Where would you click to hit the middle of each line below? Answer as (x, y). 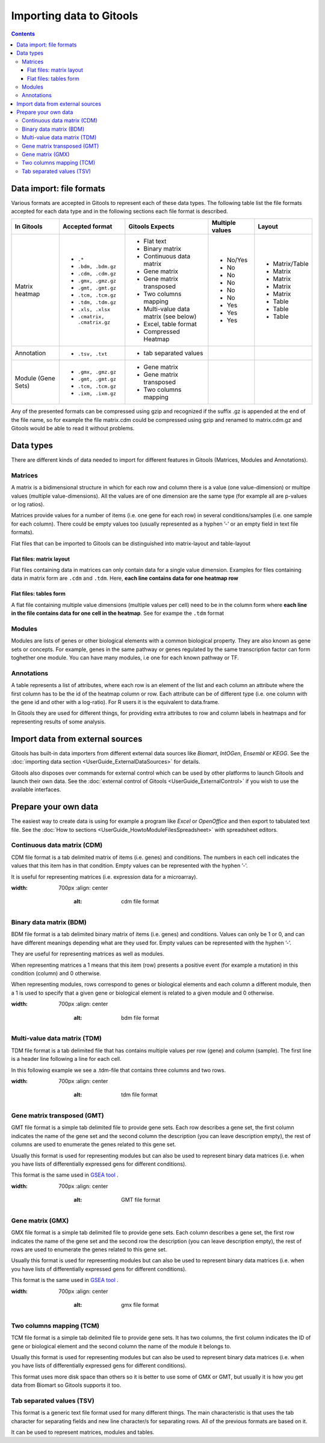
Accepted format (87, 227)
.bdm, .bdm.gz (97, 267)
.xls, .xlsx (94, 310)
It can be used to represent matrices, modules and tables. (83, 1432)
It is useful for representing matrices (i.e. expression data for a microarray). (104, 876)
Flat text (155, 241)
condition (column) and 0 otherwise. (56, 973)
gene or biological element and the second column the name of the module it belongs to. (121, 1346)
